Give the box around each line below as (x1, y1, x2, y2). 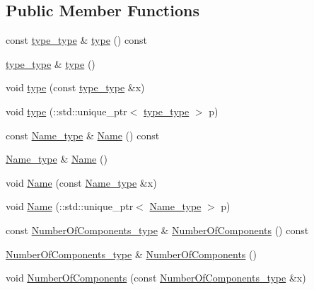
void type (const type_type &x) (6, 80, 145, 95)
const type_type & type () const (6, 33, 148, 47)
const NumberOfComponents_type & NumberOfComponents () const (6, 222, 309, 237)
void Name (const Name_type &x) (6, 175, 157, 190)
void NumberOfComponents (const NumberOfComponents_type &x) (6, 270, 306, 285)
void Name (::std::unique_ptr (6, 199, 134, 214)
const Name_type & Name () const (6, 127, 160, 142)
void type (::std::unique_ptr (6, 103, 127, 118)
